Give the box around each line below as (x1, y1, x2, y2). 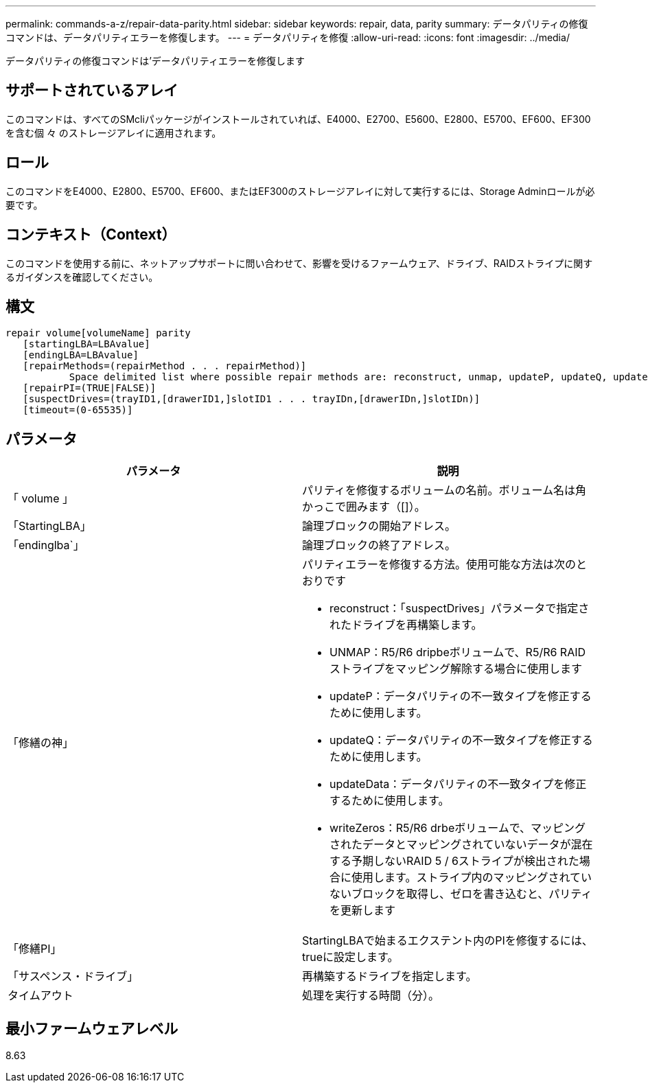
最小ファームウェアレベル (5, 1019, 178, 1037)
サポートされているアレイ (5, 82, 178, 100)
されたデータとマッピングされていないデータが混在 (329, 837, 593, 852)
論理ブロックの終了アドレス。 (302, 538, 456, 553)
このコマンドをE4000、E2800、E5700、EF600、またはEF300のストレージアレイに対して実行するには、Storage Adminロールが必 (5, 185, 595, 197)
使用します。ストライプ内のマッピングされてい (351, 870, 592, 885)
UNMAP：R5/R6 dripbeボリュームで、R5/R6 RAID (329, 645, 586, 660)
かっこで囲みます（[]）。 (302, 500, 426, 514)
